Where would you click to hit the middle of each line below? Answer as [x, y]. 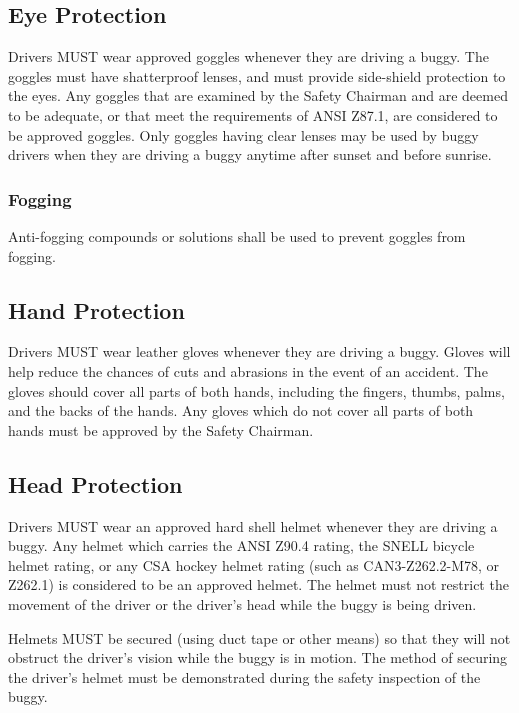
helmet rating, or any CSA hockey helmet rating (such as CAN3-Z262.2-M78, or [254, 564]
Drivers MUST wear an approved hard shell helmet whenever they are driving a [253, 525]
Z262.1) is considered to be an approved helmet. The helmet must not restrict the [258, 584]
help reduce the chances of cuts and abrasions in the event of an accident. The [248, 370]
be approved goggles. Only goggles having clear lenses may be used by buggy [243, 134]
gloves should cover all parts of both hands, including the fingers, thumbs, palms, [256, 390]
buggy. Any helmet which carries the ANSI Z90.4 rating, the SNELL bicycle [241, 545]
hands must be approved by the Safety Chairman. [161, 429]
